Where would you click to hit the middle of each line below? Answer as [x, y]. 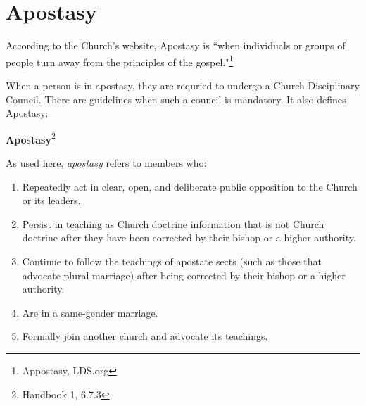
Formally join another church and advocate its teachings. [145, 336]
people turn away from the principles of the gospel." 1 [120, 61]
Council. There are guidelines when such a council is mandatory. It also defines [176, 99]
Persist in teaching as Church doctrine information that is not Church [173, 223]
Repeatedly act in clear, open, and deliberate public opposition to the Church [190, 186]
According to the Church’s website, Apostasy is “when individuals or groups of [176, 45]
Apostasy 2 [31, 138]
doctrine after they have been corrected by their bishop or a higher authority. [189, 237]
